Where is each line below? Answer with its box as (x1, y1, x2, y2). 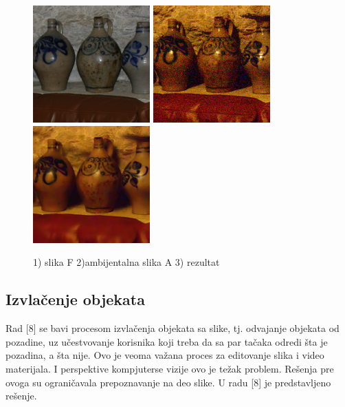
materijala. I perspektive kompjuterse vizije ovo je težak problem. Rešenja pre (5, 361, 334, 375)
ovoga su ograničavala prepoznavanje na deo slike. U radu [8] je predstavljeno (5, 375, 331, 389)
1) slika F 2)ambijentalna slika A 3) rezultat (33, 255, 220, 269)
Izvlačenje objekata (5, 289, 145, 310)
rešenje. (5, 388, 37, 403)
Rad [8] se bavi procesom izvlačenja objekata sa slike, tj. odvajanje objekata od (5, 321, 340, 335)
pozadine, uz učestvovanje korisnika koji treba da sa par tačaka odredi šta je (5, 334, 328, 348)
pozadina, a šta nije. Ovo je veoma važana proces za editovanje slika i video (5, 348, 324, 362)
